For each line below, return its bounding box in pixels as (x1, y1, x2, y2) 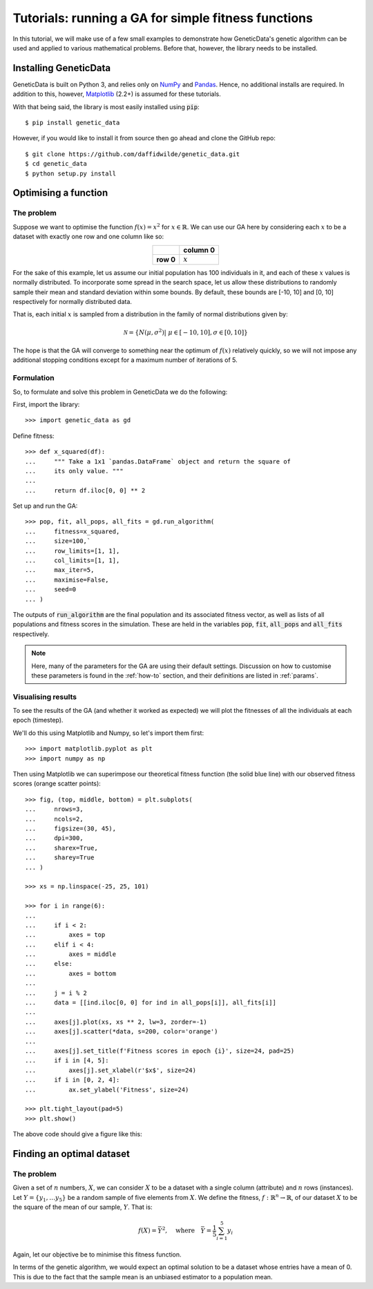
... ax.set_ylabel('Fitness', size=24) (25, 1085, 189, 1094)
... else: (25, 960, 73, 968)
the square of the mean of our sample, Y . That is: (12, 1203, 153, 1212)
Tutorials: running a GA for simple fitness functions (12, 10, 314, 26)
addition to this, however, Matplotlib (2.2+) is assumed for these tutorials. (12, 90, 221, 98)
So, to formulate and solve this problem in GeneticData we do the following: (12, 388, 228, 396)
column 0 (183, 245, 216, 255)
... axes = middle (25, 951, 117, 958)
